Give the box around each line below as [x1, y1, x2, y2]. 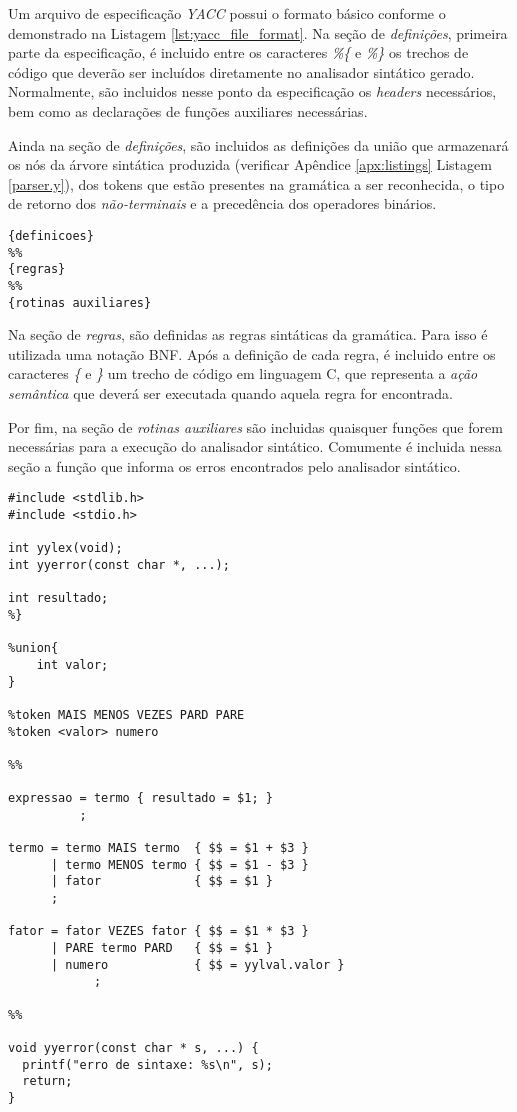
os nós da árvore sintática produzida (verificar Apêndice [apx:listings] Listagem [8, 154, 492, 175]
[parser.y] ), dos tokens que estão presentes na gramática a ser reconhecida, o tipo [8, 173, 505, 194]
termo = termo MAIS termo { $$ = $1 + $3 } [8, 841, 309, 856]
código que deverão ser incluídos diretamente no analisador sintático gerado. [8, 61, 475, 82]
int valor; [36, 657, 109, 672]
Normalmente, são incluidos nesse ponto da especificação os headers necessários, [8, 81, 497, 102]
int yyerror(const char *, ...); [8, 558, 230, 572]
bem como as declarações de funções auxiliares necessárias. [8, 100, 368, 121]
